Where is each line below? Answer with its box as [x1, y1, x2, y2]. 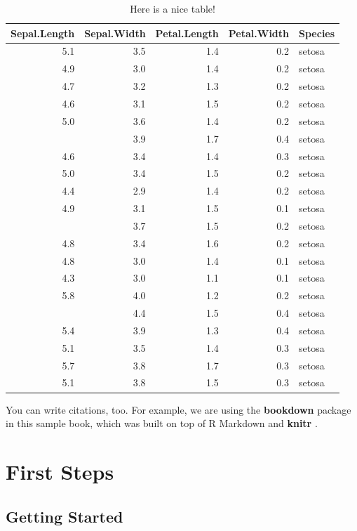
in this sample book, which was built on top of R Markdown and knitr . [6, 416, 318, 431]
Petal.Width [228, 25, 290, 40]
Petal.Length [155, 25, 219, 40]
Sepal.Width [84, 25, 146, 40]
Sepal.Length [11, 25, 75, 40]
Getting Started [6, 505, 123, 527]
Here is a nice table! [130, 1, 215, 15]
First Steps [6, 457, 114, 485]
